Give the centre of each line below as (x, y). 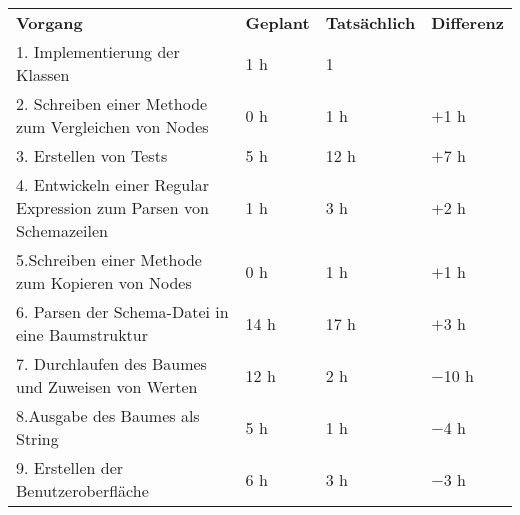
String (37, 438)
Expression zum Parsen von (112, 207)
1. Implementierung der (98, 51)
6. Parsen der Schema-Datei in (122, 311)
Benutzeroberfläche (82, 490)
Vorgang (49, 22)
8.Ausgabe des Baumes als (108, 415)
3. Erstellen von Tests (92, 155)
